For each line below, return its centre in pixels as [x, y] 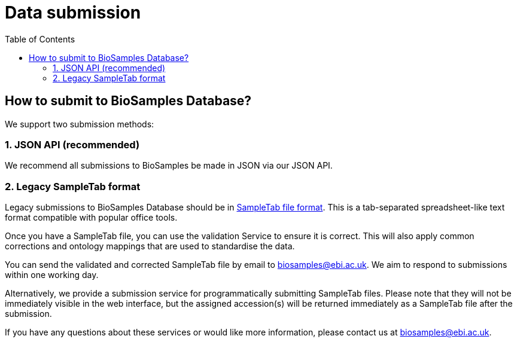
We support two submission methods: [80, 124]
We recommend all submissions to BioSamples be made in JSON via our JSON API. [169, 166]
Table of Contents [40, 39]
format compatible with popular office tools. [91, 218]
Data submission [73, 13]
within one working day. [52, 275]
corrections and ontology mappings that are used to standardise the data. [150, 246]
